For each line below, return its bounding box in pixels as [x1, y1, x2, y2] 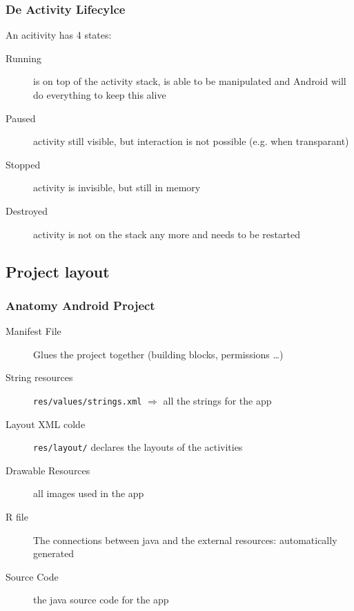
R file [6, 510, 28, 524]
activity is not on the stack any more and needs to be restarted [33, 226, 300, 241]
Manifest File [6, 324, 61, 338]
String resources [6, 370, 73, 385]
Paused [6, 110, 36, 125]
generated [33, 546, 75, 561]
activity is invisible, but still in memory [33, 180, 201, 195]
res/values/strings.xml [33, 396, 142, 407]
